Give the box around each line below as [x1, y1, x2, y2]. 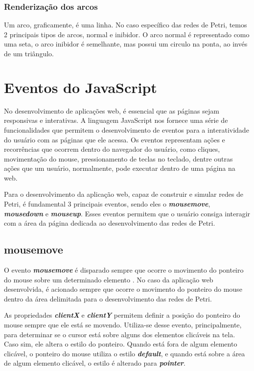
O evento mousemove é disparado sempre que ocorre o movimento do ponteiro [4, 265, 244, 275]
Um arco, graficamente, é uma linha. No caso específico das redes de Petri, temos [4, 20, 247, 30]
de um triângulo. [4, 48, 54, 58]
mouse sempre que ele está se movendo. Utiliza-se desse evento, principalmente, [4, 320, 242, 330]
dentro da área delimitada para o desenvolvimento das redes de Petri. [4, 293, 212, 303]
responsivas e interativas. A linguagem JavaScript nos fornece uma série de [4, 115, 228, 125]
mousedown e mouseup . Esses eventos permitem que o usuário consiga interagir [4, 208, 251, 218]
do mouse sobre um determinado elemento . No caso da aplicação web [4, 274, 213, 284]
